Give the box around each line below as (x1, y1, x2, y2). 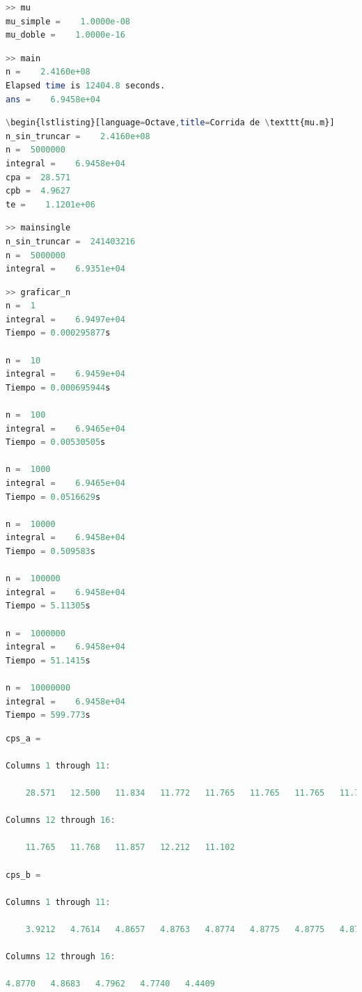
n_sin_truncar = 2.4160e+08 (6, 131, 150, 141)
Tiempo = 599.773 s (6, 710, 90, 721)
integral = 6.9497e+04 (6, 314, 125, 324)
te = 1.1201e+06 (6, 199, 95, 210)
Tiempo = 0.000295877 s (6, 328, 111, 338)
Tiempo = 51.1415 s (6, 655, 90, 666)
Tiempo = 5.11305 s (6, 601, 90, 611)
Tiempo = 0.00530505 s (6, 437, 106, 448)
